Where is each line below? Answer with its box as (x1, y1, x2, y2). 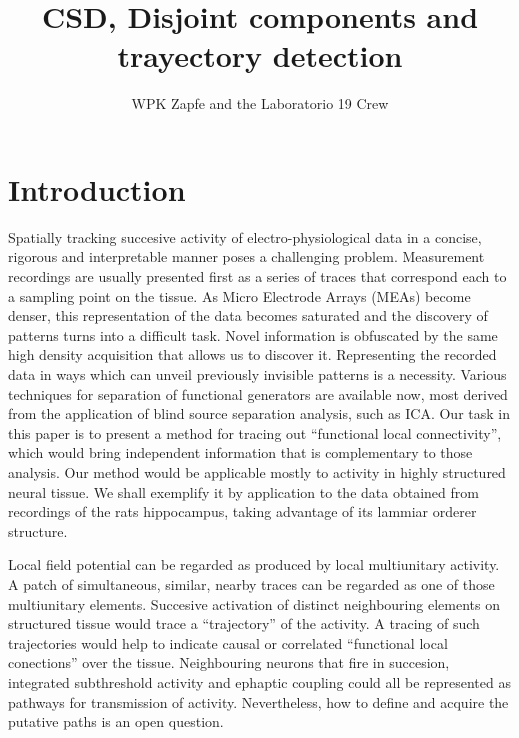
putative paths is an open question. (8, 711, 224, 732)
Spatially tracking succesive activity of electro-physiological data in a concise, (8, 226, 482, 247)
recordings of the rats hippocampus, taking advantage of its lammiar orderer (8, 501, 477, 522)
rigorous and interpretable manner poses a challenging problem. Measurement (8, 246, 485, 267)
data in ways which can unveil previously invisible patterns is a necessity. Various (8, 364, 507, 384)
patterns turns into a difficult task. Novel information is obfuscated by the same (8, 324, 498, 345)
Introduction (8, 168, 186, 209)
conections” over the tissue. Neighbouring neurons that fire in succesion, (8, 652, 450, 673)
